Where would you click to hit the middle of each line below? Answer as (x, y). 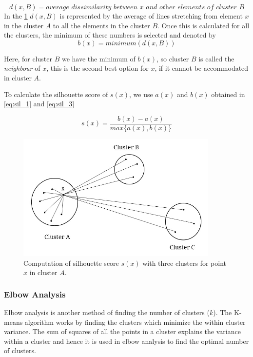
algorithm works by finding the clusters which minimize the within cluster (135, 322)
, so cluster (173, 58)
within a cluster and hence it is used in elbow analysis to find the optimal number (126, 341)
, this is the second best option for (97, 68)
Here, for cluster (28, 58)
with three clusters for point (184, 263)
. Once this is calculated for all (204, 25)
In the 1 (16, 16)
